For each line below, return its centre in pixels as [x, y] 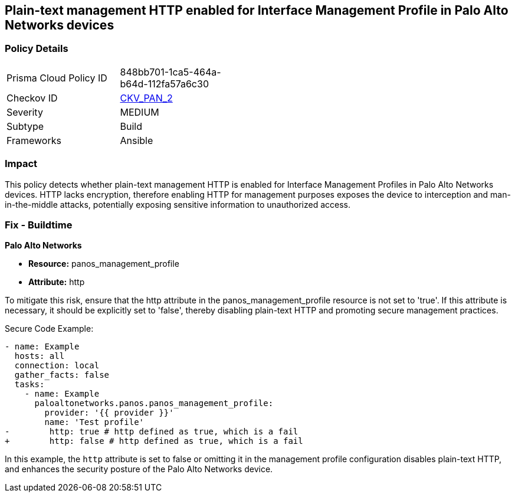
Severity [25, 112]
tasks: [29, 385]
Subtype [25, 126]
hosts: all [40, 356]
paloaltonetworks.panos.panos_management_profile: [154, 403]
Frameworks [34, 140]
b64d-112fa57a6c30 [164, 84]
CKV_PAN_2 [146, 98]
